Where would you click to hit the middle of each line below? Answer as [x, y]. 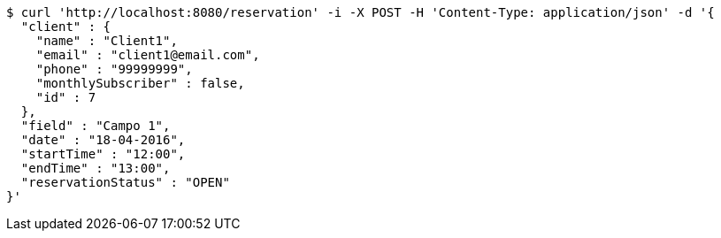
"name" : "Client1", [107, 41]
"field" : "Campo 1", [96, 126]
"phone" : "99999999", [114, 69]
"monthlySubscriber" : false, [140, 83]
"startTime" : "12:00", [103, 154]
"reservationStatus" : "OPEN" [125, 182]
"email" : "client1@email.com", [148, 55]
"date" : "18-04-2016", [103, 140]
